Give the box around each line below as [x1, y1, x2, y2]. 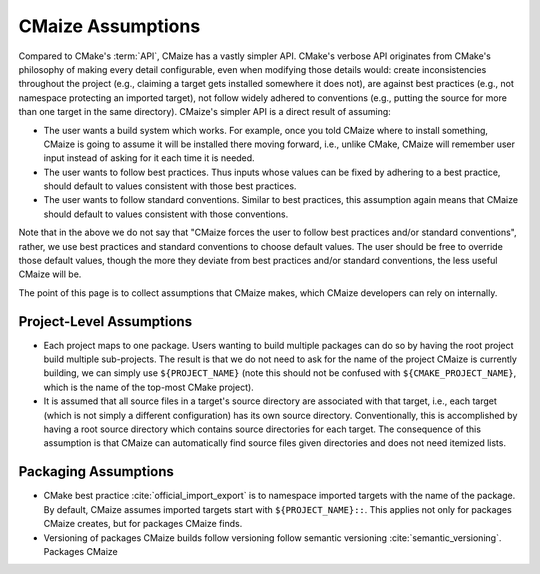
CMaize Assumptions [18, 15, 201, 37]
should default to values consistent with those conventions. [43, 208, 289, 220]
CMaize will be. [18, 268, 82, 280]
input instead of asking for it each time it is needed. [43, 152, 255, 164]
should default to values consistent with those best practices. [43, 180, 297, 192]
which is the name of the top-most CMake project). [43, 381, 254, 393]
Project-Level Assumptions [18, 313, 193, 330]
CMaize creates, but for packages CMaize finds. [43, 518, 243, 530]
